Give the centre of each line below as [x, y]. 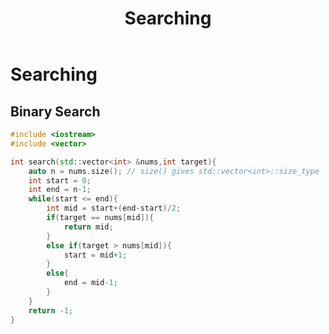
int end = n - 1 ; [60, 190]
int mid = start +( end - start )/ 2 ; [114, 208]
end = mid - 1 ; [90, 283]
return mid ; [88, 227]
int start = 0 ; [60, 180]
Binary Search [55, 111]
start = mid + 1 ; [95, 255]
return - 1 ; [51, 310]
